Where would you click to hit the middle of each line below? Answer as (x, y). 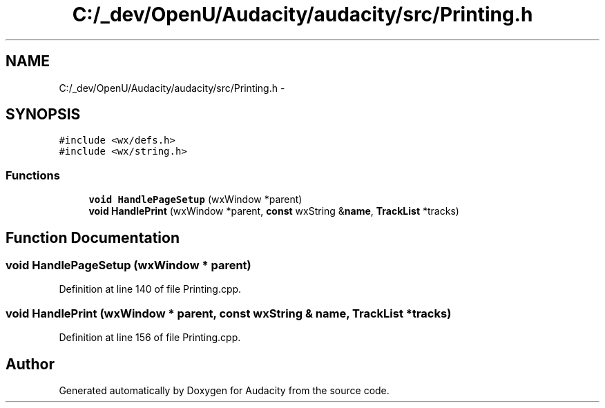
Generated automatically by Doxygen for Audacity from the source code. (224, 390)
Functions (33, 175)
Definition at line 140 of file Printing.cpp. (150, 289)
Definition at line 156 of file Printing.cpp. (150, 338)
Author (30, 364)
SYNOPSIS (43, 115)
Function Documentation (93, 237)
